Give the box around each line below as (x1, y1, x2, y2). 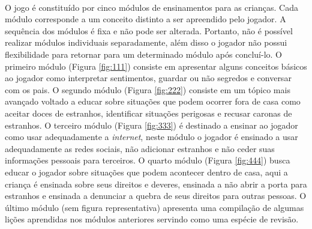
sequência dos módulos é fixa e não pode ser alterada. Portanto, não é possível (5, 24, 293, 37)
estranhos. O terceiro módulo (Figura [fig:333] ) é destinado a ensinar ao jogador (5, 118, 298, 131)
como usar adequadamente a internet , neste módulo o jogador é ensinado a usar (5, 130, 298, 143)
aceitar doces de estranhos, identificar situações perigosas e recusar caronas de (5, 106, 292, 119)
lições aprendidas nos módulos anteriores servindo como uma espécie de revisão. (5, 213, 299, 225)
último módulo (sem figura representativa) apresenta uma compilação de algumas (5, 201, 304, 213)
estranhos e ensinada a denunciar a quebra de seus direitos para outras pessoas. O (5, 189, 307, 202)
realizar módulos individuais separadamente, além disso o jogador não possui (5, 36, 287, 49)
